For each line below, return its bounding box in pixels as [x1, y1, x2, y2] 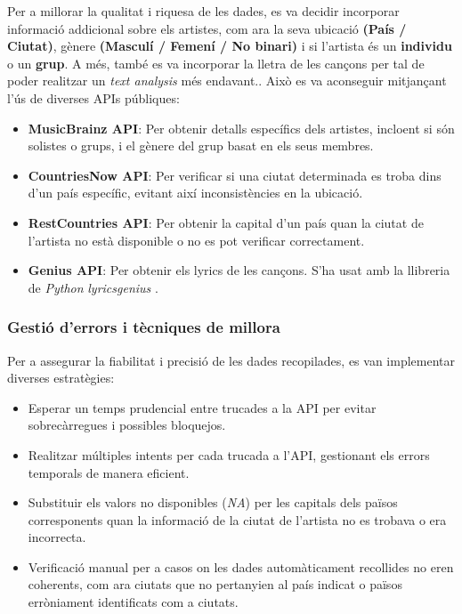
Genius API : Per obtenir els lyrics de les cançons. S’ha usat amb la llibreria [28, 261, 450, 279]
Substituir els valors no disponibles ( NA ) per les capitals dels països [28, 493, 398, 512]
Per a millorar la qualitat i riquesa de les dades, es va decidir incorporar [7, 2, 400, 20]
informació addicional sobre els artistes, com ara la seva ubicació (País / [7, 19, 407, 37]
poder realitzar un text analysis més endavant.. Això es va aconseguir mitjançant [7, 71, 447, 90]
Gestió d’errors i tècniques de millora [7, 316, 280, 338]
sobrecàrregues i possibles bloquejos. [28, 416, 226, 434]
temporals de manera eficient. [28, 463, 190, 481]
